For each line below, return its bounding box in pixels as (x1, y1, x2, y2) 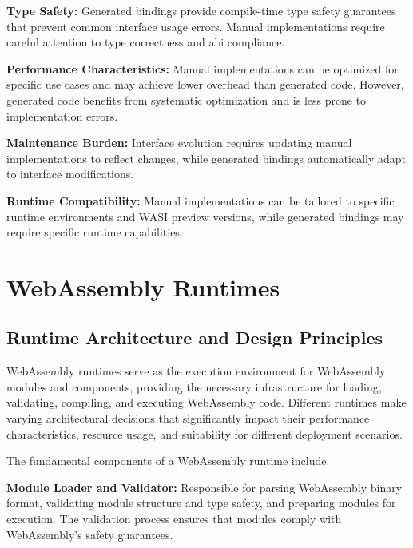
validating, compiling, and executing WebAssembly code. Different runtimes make (6, 394, 407, 411)
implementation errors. (6, 107, 118, 124)
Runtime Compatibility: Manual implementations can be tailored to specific (6, 192, 395, 208)
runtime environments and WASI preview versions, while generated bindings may (6, 208, 404, 224)
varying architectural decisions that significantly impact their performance (6, 410, 370, 427)
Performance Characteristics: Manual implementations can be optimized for (6, 60, 399, 77)
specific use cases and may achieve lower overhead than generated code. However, (6, 76, 404, 93)
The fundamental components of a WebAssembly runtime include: (6, 452, 330, 469)
